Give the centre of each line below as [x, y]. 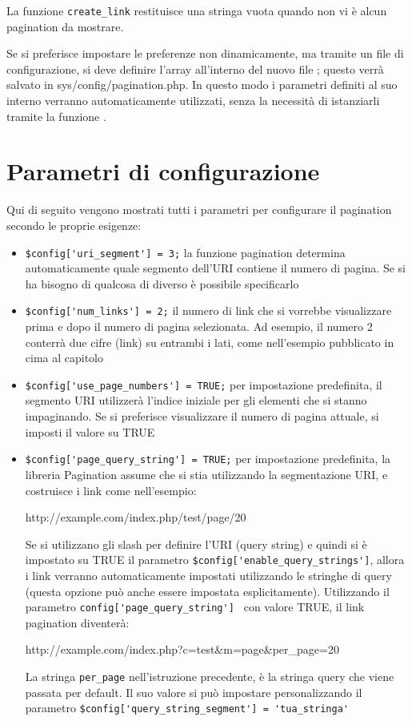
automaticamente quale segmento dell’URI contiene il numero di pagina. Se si [215, 268]
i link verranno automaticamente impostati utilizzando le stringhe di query [208, 575]
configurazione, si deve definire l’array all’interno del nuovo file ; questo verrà [195, 68]
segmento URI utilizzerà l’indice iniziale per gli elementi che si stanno [196, 400]
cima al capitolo [64, 358]
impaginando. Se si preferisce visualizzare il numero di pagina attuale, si [202, 416]
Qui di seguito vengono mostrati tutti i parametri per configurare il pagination [199, 209]
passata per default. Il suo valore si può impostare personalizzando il [194, 692]
